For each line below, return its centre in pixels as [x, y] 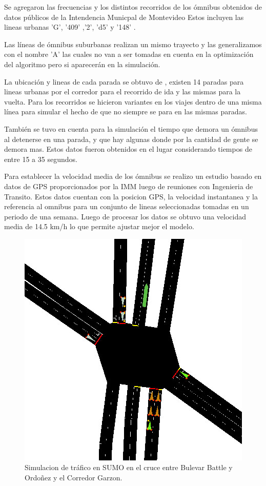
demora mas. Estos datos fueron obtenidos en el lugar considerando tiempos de [128, 149]
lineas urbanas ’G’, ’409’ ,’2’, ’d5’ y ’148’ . [70, 27]
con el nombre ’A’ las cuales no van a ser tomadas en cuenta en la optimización [129, 54]
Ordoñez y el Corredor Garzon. [74, 478]
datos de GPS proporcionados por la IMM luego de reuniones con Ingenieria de [129, 186]
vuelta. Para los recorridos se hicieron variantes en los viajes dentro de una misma [133, 101]
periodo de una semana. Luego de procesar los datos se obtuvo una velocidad [125, 216]
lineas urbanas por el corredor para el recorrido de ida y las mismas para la [122, 92]
